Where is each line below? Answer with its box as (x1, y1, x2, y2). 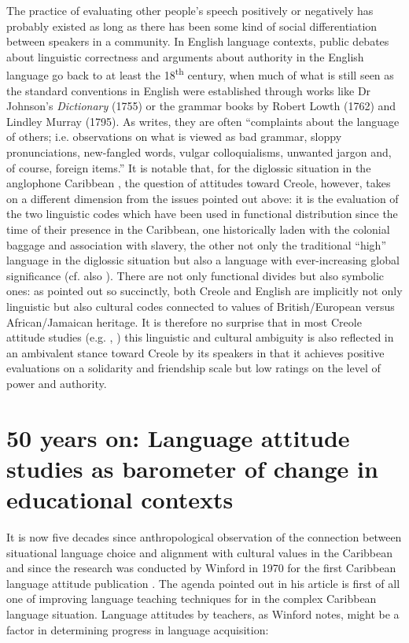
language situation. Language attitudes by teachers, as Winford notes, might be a (6, 605, 400, 622)
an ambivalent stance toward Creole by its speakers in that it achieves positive (6, 344, 385, 360)
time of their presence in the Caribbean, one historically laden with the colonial (6, 220, 390, 237)
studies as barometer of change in (6, 452, 378, 484)
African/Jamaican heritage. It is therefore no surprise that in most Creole (6, 313, 362, 330)
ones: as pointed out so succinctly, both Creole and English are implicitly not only (6, 283, 403, 299)
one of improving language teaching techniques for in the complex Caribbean (6, 590, 377, 607)
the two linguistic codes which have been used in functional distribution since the (6, 205, 398, 222)
